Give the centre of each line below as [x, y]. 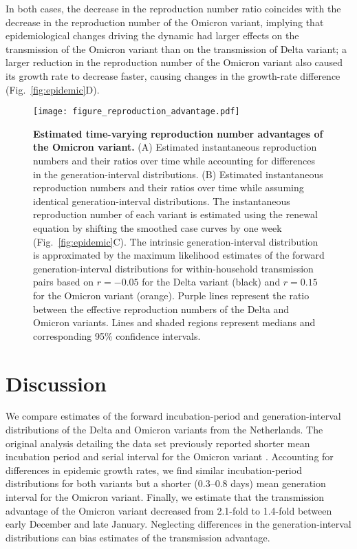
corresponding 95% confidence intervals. [117, 335]
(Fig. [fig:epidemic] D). [53, 89]
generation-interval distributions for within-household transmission [173, 268]
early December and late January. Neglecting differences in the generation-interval [178, 524]
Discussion [56, 383]
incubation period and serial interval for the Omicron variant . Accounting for [170, 456]
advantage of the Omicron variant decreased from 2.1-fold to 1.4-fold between [169, 510]
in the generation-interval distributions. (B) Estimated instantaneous [178, 174]
